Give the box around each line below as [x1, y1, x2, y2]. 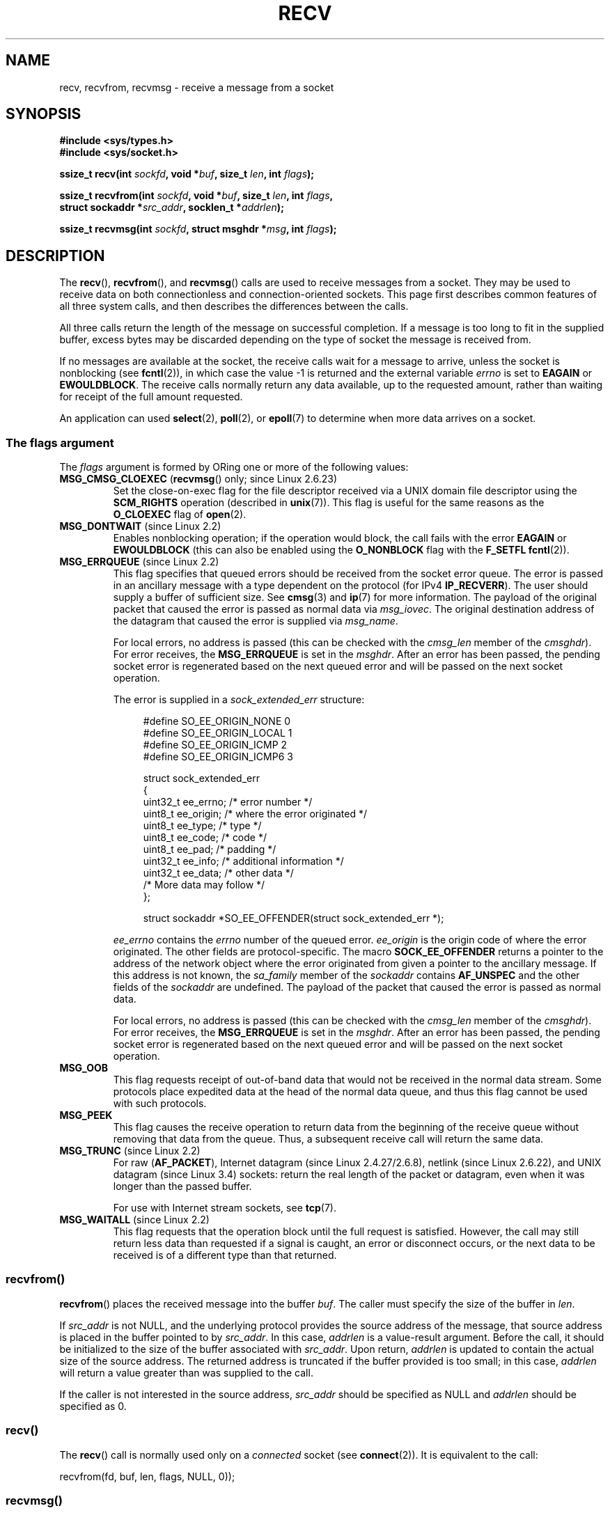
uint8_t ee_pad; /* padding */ [143, 843, 276, 856]
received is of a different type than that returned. [113, 1249, 337, 1262]
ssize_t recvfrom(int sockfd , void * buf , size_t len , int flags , [59, 189, 334, 202]
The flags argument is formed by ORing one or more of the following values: [59, 461, 409, 473]
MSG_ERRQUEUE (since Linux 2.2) [59, 556, 219, 568]
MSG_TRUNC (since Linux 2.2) [59, 1145, 201, 1157]
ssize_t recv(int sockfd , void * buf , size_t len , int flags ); [59, 168, 315, 180]
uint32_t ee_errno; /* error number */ [143, 796, 313, 808]
